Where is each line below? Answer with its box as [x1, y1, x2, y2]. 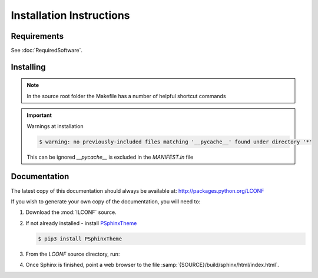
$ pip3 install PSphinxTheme [38, 235, 122, 242]
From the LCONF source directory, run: [25, 250, 120, 257]
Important [26, 112, 52, 119]
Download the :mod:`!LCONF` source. [25, 209, 117, 216]
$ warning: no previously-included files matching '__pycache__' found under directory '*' [39, 138, 313, 145]
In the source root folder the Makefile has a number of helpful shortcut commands [26, 92, 226, 99]
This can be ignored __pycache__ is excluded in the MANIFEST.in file [26, 153, 194, 160]
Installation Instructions [11, 9, 130, 22]
